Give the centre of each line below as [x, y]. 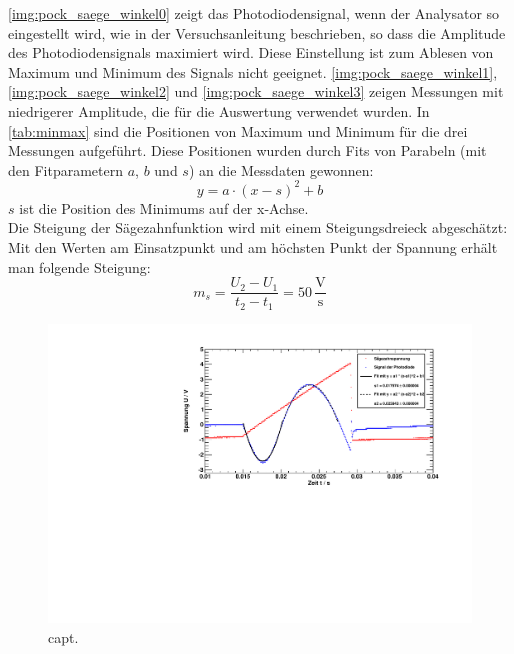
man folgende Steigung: [79, 266]
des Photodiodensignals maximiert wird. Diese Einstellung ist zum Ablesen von [251, 52]
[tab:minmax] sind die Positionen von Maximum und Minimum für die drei [238, 130]
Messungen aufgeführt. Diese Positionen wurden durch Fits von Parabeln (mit [247, 150]
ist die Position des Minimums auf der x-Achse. [164, 207]
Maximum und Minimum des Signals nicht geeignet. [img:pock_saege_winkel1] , [253, 71]
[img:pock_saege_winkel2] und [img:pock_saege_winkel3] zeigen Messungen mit [256, 91]
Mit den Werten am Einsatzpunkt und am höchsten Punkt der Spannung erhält [253, 247]
